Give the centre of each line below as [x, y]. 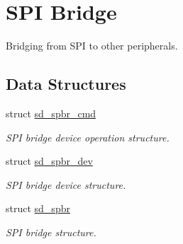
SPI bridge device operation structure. [88, 137]
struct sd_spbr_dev [49, 161]
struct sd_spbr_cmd [51, 113]
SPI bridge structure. [51, 232]
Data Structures [66, 84]
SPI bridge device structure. [66, 184]
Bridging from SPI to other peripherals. [92, 46]
